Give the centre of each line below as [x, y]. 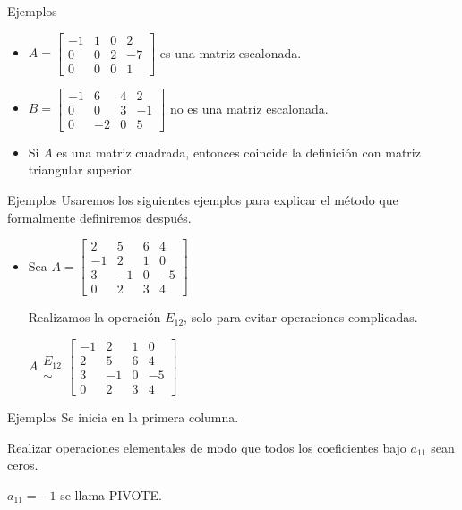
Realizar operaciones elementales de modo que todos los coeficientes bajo [207, 447]
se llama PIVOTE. [111, 494]
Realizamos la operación [94, 317]
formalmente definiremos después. [99, 217]
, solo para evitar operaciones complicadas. [301, 317]
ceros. [23, 465]
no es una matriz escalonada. [249, 108]
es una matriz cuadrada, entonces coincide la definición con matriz [239, 152]
